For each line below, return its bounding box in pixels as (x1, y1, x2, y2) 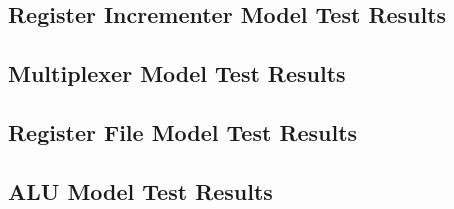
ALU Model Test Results (8, 175, 273, 206)
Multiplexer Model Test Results (8, 58, 346, 89)
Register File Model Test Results (8, 116, 358, 147)
